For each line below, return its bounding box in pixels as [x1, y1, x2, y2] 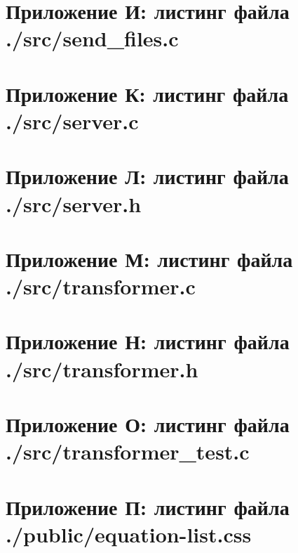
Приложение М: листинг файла [6, 244, 293, 273]
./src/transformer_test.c [6, 437, 250, 466]
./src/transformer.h [6, 354, 198, 383]
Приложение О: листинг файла [6, 410, 290, 438]
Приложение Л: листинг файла [6, 162, 289, 190]
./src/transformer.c [6, 272, 196, 301]
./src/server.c [6, 106, 139, 135]
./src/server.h [6, 189, 142, 218]
